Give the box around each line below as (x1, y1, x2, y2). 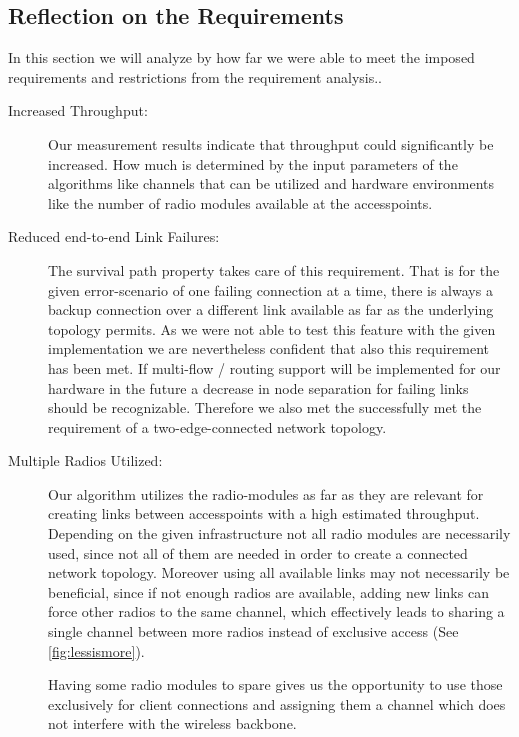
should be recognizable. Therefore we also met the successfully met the (48, 397, 482, 418)
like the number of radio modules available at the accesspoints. (48, 192, 433, 213)
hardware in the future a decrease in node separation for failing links (48, 377, 469, 398)
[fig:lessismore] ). (48, 640, 145, 661)
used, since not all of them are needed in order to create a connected (48, 542, 468, 563)
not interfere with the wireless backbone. (48, 713, 297, 734)
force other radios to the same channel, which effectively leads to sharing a (48, 601, 505, 622)
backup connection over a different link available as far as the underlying (48, 299, 494, 320)
